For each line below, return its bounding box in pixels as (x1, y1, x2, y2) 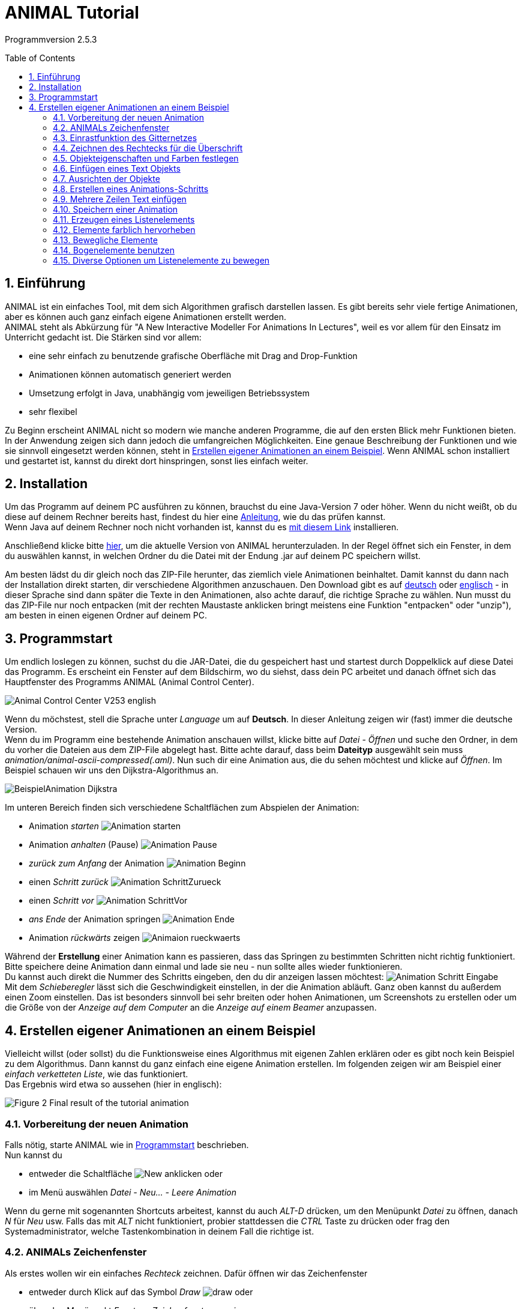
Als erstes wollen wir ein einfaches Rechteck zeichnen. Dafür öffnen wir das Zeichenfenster (5, 1268, 368, 1278)
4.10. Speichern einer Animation (53, 204, 178, 214)
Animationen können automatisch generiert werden (29, 369, 232, 379)
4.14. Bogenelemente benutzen (53, 244, 175, 255)
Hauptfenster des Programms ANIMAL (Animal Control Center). (5, 677, 254, 688)
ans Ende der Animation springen (29, 914, 161, 925)
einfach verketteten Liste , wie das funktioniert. (5, 1069, 188, 1080)
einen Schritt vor (29, 895, 94, 906)
